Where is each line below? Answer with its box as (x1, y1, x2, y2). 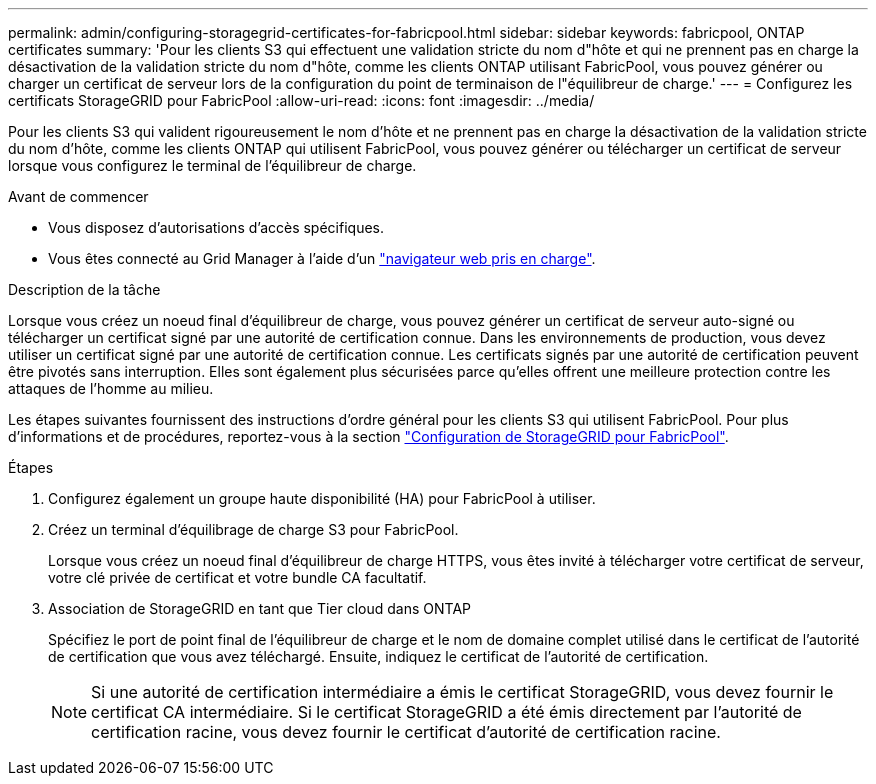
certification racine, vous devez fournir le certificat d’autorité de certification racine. (91, 722, 721, 742)
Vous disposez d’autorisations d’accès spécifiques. (48, 219, 384, 236)
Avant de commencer (8, 188, 149, 205)
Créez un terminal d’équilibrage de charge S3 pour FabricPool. (48, 521, 459, 538)
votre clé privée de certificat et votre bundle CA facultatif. (48, 569, 427, 586)
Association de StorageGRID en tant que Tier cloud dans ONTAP (48, 600, 472, 617)
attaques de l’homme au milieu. (8, 380, 214, 397)
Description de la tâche (8, 281, 161, 298)
